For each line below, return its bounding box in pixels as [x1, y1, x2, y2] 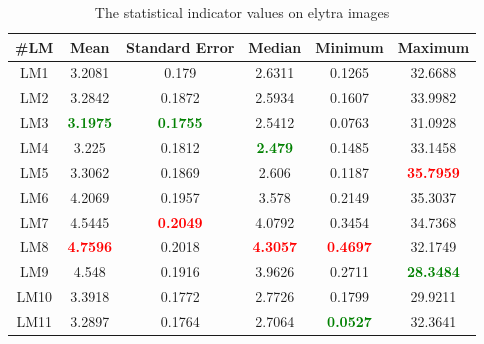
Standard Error [126, 36, 235, 57]
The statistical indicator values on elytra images [94, 2, 390, 22]
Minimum [315, 36, 384, 57]
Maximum [397, 36, 470, 57]
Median [248, 36, 302, 57]
